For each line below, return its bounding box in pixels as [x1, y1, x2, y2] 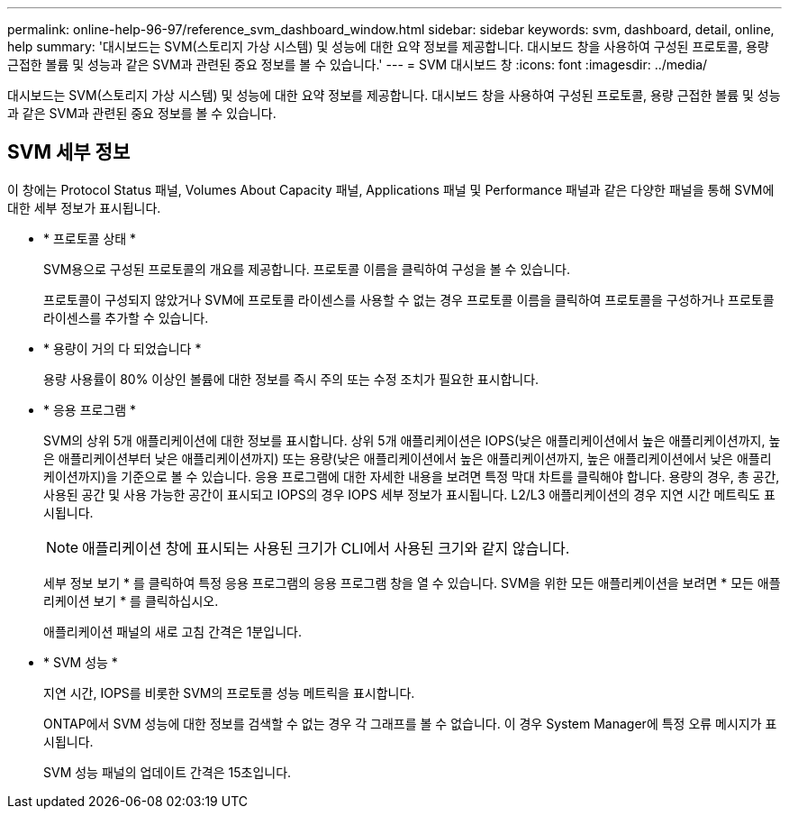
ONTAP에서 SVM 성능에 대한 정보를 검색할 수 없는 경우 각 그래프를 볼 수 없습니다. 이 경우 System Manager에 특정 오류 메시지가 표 [43, 715, 777, 731]
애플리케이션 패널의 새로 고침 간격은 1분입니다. [43, 623, 303, 639]
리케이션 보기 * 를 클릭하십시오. [43, 592, 219, 609]
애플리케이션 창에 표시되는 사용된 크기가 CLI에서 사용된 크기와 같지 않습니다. [82, 538, 570, 557]
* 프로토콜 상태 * [43, 230, 137, 246]
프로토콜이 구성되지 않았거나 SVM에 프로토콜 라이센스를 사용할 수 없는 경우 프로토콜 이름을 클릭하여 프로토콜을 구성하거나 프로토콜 [43, 291, 775, 307]
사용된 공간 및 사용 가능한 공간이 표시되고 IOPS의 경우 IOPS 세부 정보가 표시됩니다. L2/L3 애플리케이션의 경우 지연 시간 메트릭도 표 [43, 486, 775, 502]
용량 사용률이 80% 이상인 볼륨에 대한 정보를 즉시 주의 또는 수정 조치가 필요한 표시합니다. [43, 371, 540, 387]
